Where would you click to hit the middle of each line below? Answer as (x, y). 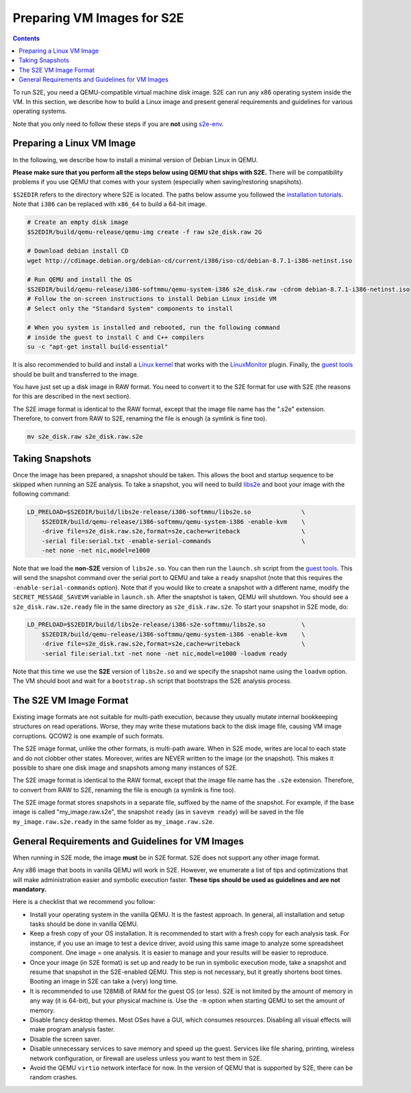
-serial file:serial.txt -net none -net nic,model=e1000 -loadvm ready (164, 653)
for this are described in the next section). (72, 397)
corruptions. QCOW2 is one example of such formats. (88, 736)
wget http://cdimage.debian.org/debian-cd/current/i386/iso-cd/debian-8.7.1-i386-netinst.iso (190, 261)
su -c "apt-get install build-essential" (98, 347)
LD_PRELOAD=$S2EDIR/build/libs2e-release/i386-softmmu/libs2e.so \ (166, 512)
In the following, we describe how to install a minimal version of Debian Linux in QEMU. (135, 160)
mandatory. (30, 889)
